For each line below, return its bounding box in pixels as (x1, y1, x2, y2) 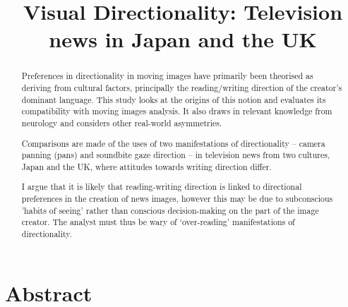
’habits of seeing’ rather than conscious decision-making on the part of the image (21, 204, 319, 216)
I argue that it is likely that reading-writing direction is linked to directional (21, 181, 302, 193)
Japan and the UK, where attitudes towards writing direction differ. (21, 160, 272, 172)
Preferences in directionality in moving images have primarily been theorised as (21, 70, 313, 82)
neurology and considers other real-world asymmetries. (21, 116, 222, 128)
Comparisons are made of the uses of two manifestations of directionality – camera (21, 137, 325, 149)
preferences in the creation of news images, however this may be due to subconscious (21, 193, 333, 205)
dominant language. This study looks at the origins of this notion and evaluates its (21, 93, 326, 105)
